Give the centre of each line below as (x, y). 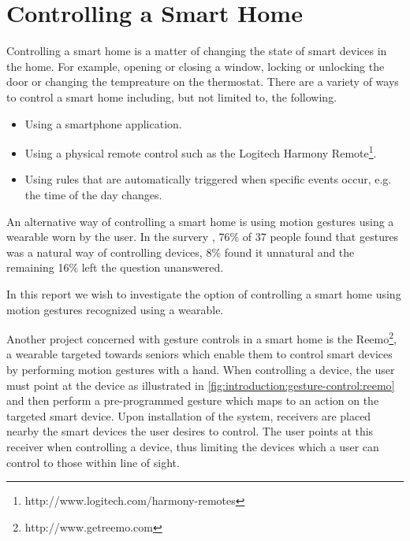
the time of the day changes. (93, 194)
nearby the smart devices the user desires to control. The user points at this (190, 431)
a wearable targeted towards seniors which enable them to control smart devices (199, 354)
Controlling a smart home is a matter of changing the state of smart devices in (197, 51)
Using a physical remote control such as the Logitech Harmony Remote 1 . (201, 152)
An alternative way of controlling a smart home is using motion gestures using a (200, 221)
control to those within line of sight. (93, 462)
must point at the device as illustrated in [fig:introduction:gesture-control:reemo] (201, 385)
